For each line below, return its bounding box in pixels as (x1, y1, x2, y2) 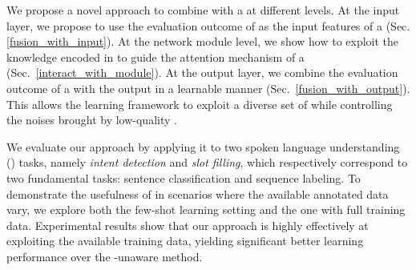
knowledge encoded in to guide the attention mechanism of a (6, 48, 305, 65)
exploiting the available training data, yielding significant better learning (6, 232, 364, 249)
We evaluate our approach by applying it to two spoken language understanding (6, 138, 400, 155)
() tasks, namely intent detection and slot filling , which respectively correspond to (6, 154, 408, 171)
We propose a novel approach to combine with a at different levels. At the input (6, 2, 400, 18)
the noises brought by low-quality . (6, 111, 177, 128)
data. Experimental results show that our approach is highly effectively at (6, 216, 369, 233)
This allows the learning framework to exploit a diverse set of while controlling (6, 95, 393, 112)
